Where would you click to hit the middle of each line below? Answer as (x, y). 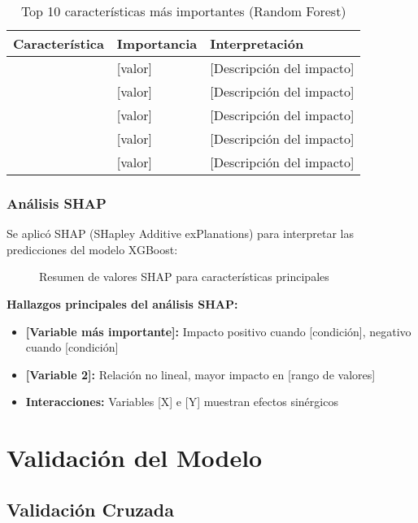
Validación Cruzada (90, 509)
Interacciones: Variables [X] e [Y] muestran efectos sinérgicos (182, 402)
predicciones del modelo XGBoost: (92, 249)
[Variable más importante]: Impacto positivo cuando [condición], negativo (218, 331)
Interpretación (257, 43)
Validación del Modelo (135, 458)
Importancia (157, 43)
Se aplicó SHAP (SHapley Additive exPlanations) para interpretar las (180, 233)
